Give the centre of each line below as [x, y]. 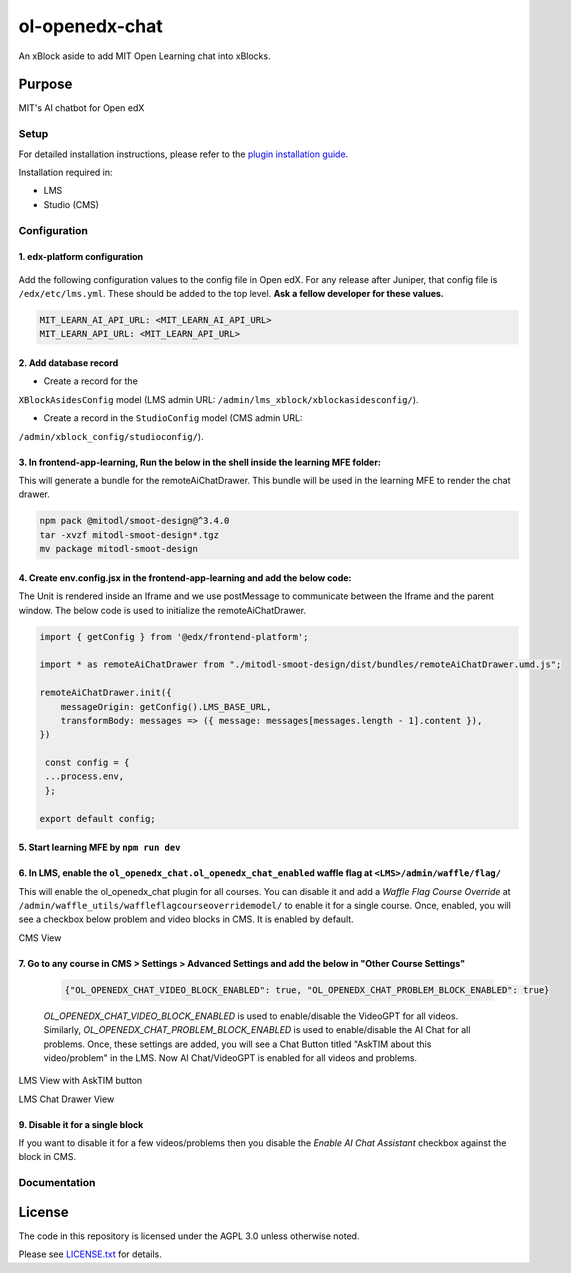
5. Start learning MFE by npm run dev [99, 847]
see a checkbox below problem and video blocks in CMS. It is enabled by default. [186, 919]
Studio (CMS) [71, 204]
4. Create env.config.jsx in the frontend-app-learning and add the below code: [185, 577]
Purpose [45, 84]
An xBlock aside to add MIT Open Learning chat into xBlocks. [144, 56]
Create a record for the [91, 381]
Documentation [57, 1183]
